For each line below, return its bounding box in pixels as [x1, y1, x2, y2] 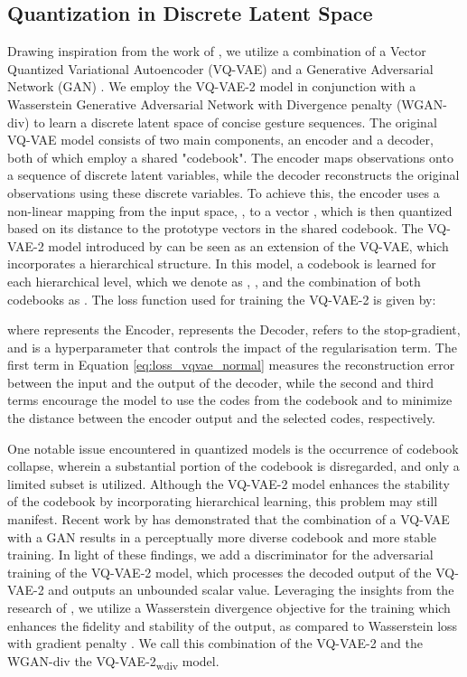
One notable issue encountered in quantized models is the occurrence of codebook [7, 438, 459, 457]
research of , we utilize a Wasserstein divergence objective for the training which [7, 598, 451, 617]
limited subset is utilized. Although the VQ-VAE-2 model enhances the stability [7, 474, 450, 493]
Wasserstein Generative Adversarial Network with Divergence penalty [7, 94, 393, 113]
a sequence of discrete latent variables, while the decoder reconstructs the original [7, 165, 460, 184]
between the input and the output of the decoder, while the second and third [7, 372, 434, 391]
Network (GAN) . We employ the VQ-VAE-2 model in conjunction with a [7, 77, 416, 96]
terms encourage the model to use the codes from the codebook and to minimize [7, 390, 453, 409]
